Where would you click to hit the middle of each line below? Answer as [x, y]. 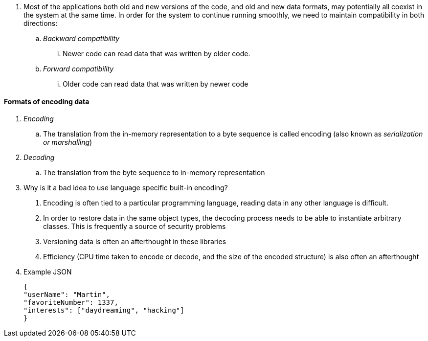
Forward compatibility [79, 69]
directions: [41, 23]
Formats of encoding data [47, 101]
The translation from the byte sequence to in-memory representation [154, 173]
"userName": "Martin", [67, 295]
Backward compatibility [81, 38]
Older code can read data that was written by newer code [156, 84]
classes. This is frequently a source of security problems [135, 227]
